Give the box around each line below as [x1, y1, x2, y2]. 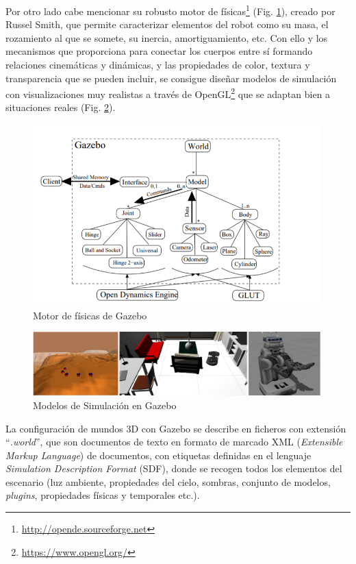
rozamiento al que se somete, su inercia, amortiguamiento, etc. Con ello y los [5, 30, 328, 45]
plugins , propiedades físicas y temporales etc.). [5, 488, 200, 502]
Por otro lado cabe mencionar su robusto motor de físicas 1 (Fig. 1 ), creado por [5, 2, 335, 18]
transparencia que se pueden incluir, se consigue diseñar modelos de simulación [5, 71, 337, 85]
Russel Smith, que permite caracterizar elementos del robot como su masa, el [5, 17, 329, 32]
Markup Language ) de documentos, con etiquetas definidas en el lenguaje [5, 447, 311, 462]
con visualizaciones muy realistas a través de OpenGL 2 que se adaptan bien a [5, 85, 331, 101]
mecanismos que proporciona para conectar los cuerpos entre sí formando [5, 44, 313, 58]
